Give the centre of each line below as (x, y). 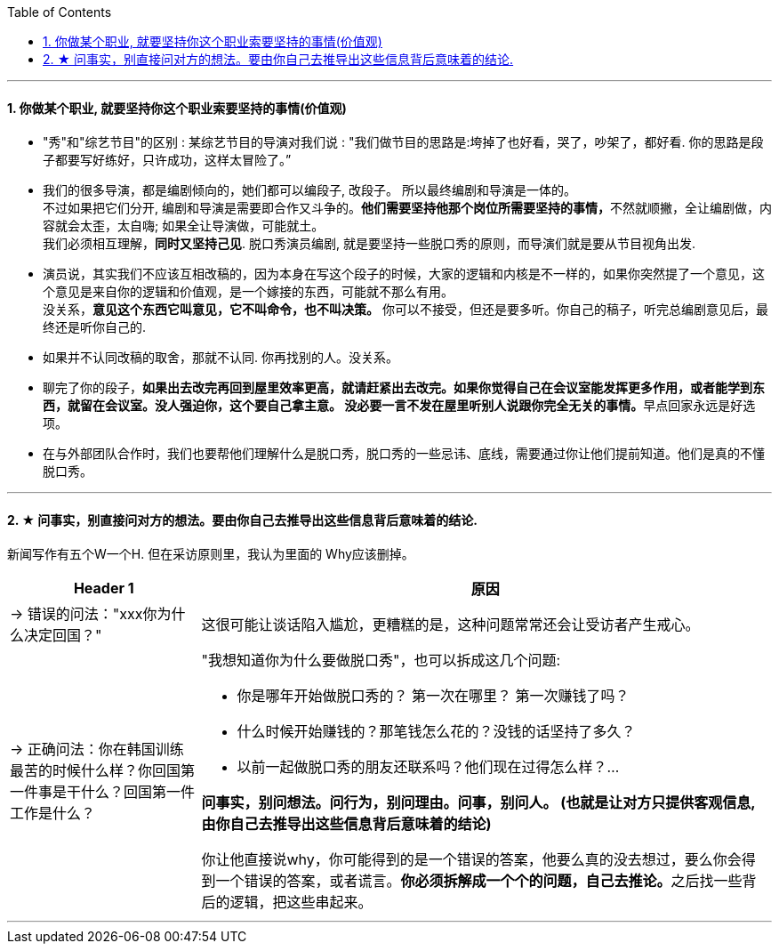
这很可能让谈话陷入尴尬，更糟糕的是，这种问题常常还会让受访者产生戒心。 (450, 625)
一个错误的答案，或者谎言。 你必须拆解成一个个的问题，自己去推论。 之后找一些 (479, 881)
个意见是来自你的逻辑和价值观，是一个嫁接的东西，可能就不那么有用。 (248, 292)
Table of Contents (60, 12)
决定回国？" (63, 636)
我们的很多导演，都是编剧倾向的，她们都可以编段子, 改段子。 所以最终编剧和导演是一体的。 (309, 190)
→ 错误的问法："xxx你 (84, 614)
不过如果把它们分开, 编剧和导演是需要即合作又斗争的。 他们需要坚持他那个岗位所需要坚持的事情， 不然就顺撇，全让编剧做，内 (407, 208)
